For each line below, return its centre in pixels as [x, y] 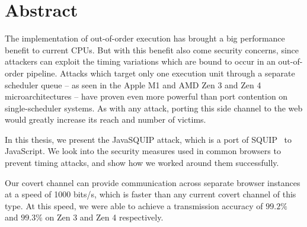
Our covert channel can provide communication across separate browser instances [153, 182]
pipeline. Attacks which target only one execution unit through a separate [161, 73]
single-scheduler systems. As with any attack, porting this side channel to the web [154, 108]
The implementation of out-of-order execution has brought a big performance [145, 38]
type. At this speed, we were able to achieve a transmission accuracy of [134, 205]
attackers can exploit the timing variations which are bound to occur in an [140, 61]
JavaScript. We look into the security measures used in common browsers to [143, 151]
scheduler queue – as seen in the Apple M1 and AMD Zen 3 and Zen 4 [133, 84]
